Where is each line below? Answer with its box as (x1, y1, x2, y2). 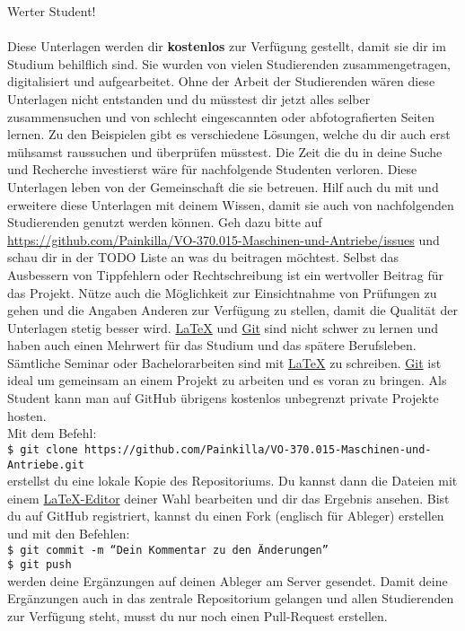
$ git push (7, 558, 72, 572)
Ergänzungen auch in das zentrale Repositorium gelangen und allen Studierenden (7, 589, 454, 608)
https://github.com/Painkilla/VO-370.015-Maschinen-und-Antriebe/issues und (7, 230, 440, 249)
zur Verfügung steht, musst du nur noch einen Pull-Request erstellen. (7, 607, 388, 626)
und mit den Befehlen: (7, 523, 130, 542)
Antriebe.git (7, 458, 84, 471)
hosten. (7, 406, 47, 425)
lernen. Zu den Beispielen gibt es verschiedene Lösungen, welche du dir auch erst (7, 125, 451, 144)
